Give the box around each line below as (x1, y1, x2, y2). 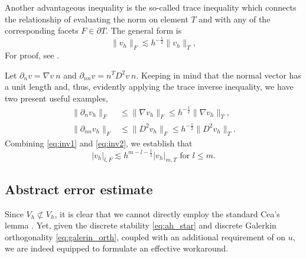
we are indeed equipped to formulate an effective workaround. (5, 242, 229, 254)
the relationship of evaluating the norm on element (5, 12, 188, 25)
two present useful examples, (5, 92, 108, 104)
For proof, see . (5, 48, 60, 61)
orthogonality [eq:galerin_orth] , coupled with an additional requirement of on (5, 230, 286, 243)
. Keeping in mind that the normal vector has (136, 68, 301, 81)
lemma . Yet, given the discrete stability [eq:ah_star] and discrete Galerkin (5, 219, 276, 231)
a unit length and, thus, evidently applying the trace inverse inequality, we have (5, 80, 294, 93)
